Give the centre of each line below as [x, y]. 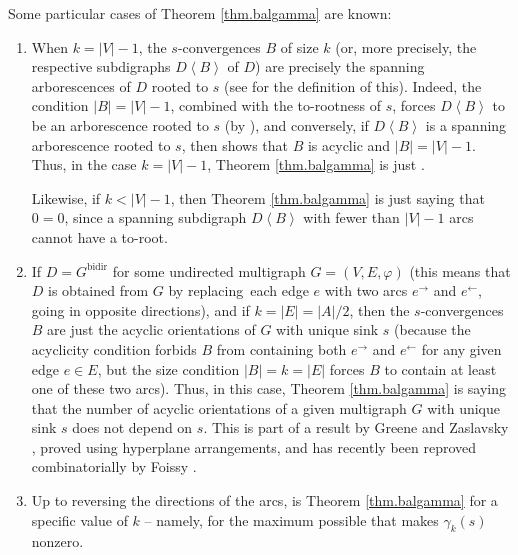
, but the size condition [168, 368]
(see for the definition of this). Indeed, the [353, 85]
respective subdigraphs [101, 66]
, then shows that [234, 144]
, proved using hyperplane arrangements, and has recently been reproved [254, 446]
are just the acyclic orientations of [151, 329]
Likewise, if [66, 197]
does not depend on [132, 427]
